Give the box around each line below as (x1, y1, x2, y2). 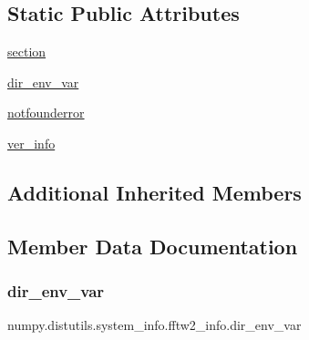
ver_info (7, 133, 56, 152)
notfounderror (7, 103, 85, 122)
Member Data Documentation (7, 232, 298, 260)
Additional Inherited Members (7, 178, 302, 206)
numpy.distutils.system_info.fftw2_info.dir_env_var (7, 315, 302, 335)
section (7, 42, 46, 61)
